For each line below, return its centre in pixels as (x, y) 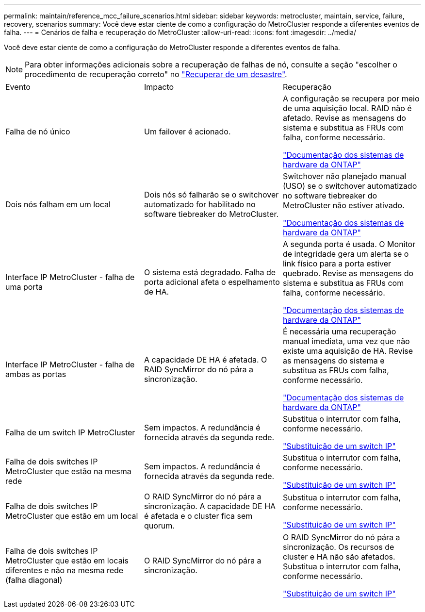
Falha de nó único (38, 132)
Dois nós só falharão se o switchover (211, 195)
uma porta (24, 287)
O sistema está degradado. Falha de (210, 272)
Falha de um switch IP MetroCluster (70, 432)
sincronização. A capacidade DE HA (210, 506)
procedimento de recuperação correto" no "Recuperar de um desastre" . (156, 74)
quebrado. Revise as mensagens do (348, 273)
